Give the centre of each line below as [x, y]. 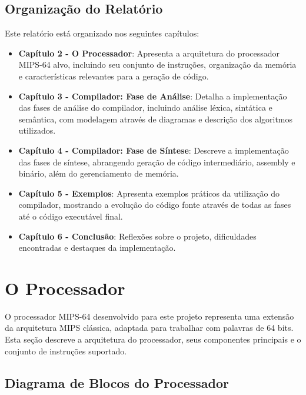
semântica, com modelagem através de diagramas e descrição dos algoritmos [156, 119]
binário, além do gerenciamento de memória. [99, 173]
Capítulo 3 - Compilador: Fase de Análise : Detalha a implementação [153, 96]
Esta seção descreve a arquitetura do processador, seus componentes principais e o [153, 339]
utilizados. [37, 130]
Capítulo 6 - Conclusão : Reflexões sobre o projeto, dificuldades [137, 236]
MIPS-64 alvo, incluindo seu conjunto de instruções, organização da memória [157, 64]
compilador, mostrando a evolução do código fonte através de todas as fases [155, 205]
